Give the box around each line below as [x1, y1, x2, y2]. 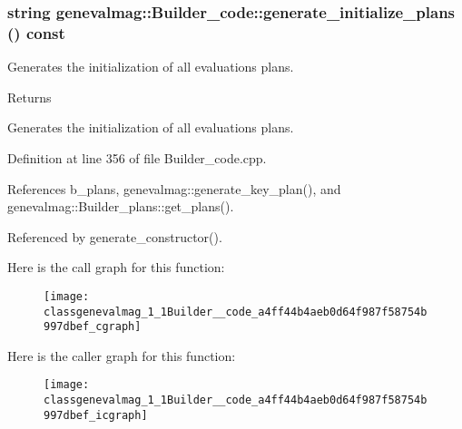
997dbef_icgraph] [44, 408, 148, 422]
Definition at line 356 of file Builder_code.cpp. [7, 148, 267, 167]
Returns [7, 87, 52, 106]
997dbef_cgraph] [44, 320, 142, 334]
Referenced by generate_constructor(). [7, 227, 222, 246]
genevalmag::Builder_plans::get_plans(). [7, 197, 234, 216]
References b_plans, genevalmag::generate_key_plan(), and [7, 179, 341, 198]
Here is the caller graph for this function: [7, 346, 236, 365]
